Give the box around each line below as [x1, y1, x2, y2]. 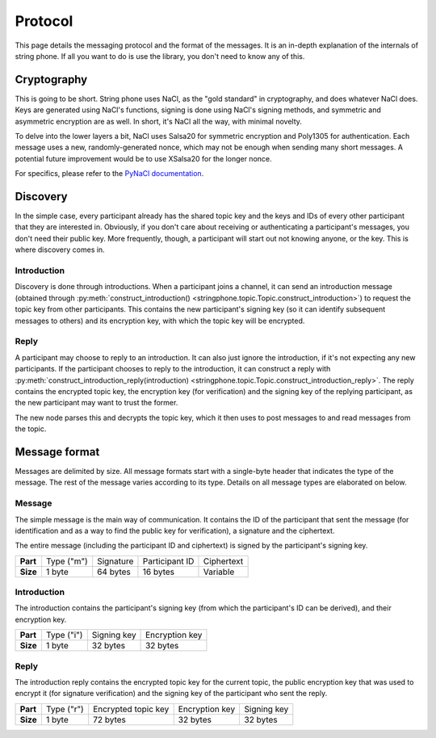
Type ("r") [45, 703, 84, 715]
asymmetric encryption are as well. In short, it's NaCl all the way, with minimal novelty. [15, 116, 303, 126]
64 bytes [97, 566, 131, 577]
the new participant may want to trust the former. [15, 398, 178, 408]
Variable [203, 566, 235, 577]
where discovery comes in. [15, 245, 105, 254]
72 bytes [93, 714, 127, 725]
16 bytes [142, 566, 175, 577]
